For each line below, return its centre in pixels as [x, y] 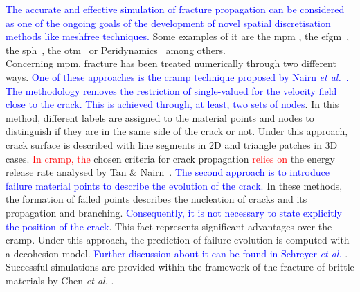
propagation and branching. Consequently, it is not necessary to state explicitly [174, 212]
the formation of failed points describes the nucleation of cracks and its [156, 199]
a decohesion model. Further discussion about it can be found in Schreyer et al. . [177, 253]
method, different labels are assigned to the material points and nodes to [160, 117]
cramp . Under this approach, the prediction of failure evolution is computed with [178, 240]
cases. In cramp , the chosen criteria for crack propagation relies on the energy [170, 158]
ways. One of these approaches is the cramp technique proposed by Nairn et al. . [177, 76]
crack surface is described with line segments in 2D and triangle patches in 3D [172, 144]
